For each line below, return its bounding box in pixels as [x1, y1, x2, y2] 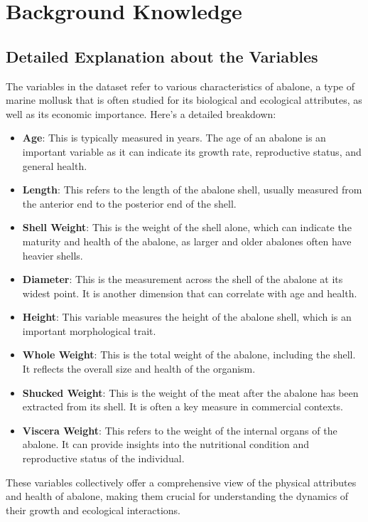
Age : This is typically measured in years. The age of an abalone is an [22, 130, 326, 145]
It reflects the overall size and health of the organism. [22, 361, 256, 376]
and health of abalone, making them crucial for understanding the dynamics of [6, 489, 349, 504]
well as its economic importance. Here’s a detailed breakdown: [6, 106, 276, 121]
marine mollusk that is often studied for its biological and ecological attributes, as [6, 92, 362, 107]
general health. [22, 158, 87, 173]
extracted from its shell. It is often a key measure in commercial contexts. [22, 399, 343, 414]
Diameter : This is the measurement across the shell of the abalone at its [22, 272, 343, 287]
